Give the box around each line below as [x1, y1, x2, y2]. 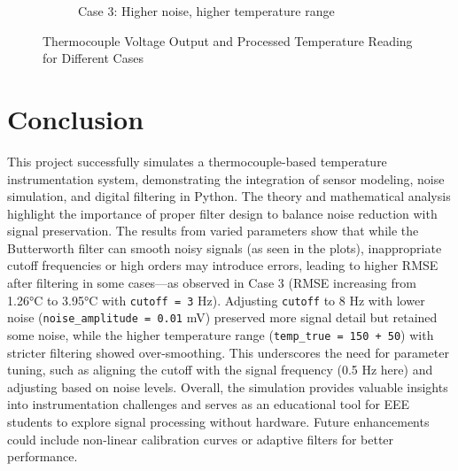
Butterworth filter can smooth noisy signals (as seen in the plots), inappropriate [7, 238, 442, 257]
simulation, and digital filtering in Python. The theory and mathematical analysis [7, 187, 451, 205]
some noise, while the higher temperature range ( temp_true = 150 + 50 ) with [7, 325, 434, 344]
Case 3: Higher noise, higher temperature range [78, 2, 335, 19]
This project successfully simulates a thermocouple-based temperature [7, 151, 387, 170]
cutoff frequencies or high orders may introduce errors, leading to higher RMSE [7, 256, 439, 274]
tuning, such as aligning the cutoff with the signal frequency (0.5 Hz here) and [7, 360, 433, 379]
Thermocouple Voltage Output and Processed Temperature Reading [43, 31, 413, 50]
